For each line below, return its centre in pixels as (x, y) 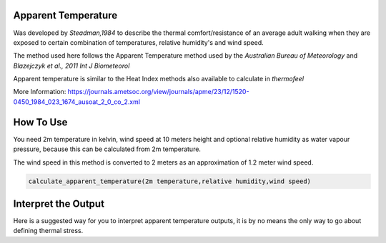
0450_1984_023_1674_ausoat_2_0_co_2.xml (77, 102)
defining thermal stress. (48, 231)
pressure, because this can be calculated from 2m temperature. (107, 149)
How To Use (40, 122)
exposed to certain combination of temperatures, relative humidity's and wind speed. (138, 42)
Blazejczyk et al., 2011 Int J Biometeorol (71, 66)
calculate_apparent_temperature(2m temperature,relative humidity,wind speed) (169, 181)
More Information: (40, 92)
